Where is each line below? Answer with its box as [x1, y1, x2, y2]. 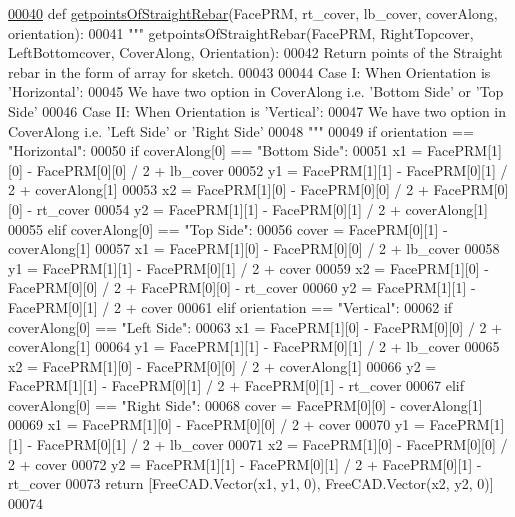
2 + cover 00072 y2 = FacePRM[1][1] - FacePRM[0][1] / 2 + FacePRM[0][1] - [8, 453, 482, 474]
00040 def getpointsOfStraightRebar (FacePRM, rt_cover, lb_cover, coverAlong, [8, 3, 498, 23]
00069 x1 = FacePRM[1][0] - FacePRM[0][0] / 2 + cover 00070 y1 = [8, 414, 425, 435]
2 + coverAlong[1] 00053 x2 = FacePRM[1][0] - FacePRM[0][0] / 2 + [8, 179, 429, 200]
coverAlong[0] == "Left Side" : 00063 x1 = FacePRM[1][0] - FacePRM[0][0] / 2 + [8, 316, 503, 337]
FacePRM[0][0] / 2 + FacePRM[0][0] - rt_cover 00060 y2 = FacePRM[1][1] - [8, 277, 476, 298]
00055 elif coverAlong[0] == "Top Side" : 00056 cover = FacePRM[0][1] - [8, 218, 448, 239]
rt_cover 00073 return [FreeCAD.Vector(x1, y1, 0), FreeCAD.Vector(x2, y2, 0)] [8, 473, 494, 494]
